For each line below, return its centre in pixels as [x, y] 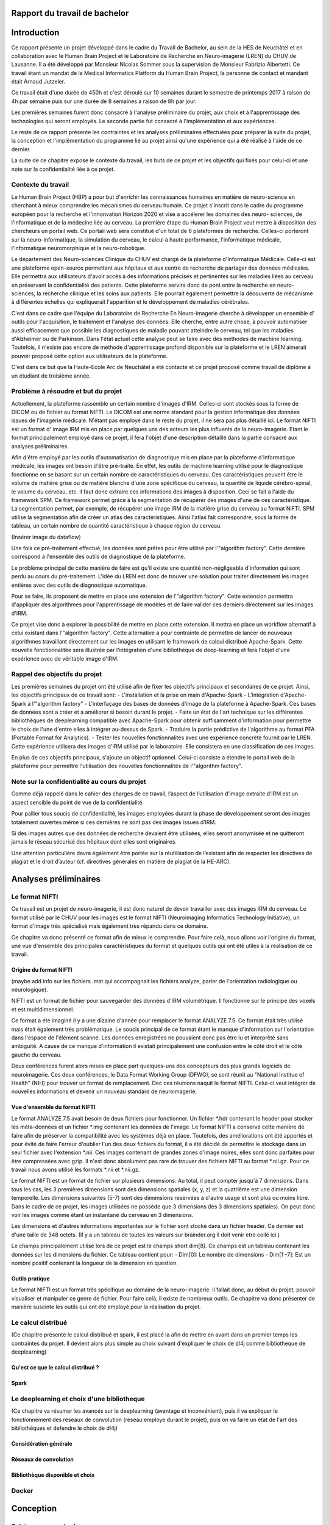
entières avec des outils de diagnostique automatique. [79, 585]
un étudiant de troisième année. [51, 376]
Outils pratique [30, 1279]
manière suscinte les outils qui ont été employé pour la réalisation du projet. [106, 1307]
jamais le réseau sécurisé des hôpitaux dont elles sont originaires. [94, 842]
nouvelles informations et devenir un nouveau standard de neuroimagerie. [104, 1091]
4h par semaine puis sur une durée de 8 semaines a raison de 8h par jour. [104, 101]
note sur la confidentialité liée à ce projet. [63, 169]
